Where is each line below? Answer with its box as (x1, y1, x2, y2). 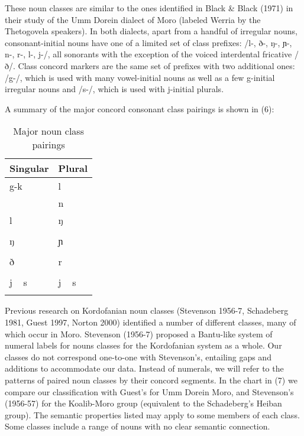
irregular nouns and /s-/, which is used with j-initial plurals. (5, 83, 224, 95)
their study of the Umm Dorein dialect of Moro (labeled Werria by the (5, 13, 261, 25)
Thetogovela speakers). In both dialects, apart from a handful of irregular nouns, (5, 25, 297, 37)
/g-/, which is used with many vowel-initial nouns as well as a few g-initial (5, 71, 275, 83)
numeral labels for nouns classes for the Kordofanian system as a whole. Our (5, 339, 282, 352)
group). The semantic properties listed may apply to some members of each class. (5, 408, 300, 421)
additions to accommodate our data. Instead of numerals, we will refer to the (5, 362, 284, 375)
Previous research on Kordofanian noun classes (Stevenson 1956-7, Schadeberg (5, 304, 289, 317)
